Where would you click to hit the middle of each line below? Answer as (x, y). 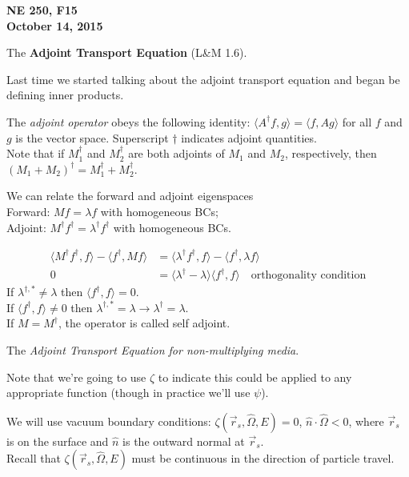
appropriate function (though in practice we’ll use (128, 393)
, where (366, 421)
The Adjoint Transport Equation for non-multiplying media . (153, 349)
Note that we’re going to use (76, 377)
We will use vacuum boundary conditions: (109, 421)
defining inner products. (65, 95)
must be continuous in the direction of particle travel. (263, 458)
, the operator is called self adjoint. (144, 323)
